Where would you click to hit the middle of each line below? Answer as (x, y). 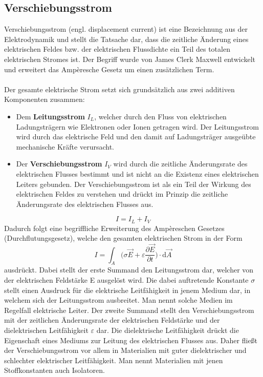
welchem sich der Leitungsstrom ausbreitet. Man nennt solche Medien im (118, 300)
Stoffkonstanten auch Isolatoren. (54, 370)
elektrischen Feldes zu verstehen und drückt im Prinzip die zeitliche (122, 194)
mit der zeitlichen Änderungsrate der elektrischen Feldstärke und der (112, 320)
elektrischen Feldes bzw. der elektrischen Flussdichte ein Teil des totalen (117, 49)
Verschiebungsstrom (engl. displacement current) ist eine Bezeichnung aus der (126, 29)
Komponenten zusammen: (45, 99)
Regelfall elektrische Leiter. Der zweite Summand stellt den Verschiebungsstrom (129, 310)
